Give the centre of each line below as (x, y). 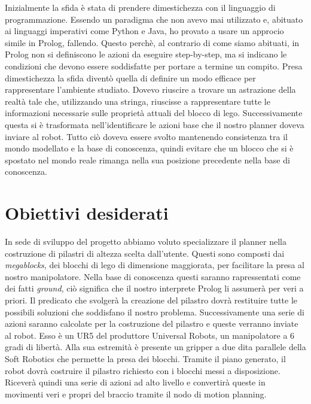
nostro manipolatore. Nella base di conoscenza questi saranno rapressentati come (153, 276)
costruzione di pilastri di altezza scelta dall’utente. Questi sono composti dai (145, 253)
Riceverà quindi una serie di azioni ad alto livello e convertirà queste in (135, 382)
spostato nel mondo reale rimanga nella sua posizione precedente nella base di (147, 160)
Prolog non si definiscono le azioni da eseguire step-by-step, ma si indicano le (146, 54)
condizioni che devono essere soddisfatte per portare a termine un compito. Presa (154, 66)
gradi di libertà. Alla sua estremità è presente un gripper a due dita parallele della (155, 347)
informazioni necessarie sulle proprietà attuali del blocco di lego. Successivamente (154, 113)
